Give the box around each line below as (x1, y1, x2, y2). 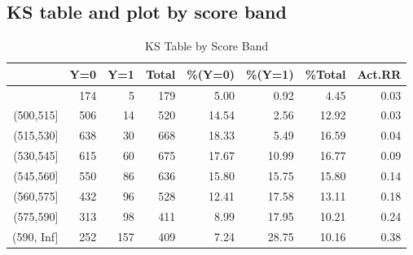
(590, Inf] (12, 227, 59, 244)
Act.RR (357, 65, 402, 82)
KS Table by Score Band (145, 37, 269, 54)
